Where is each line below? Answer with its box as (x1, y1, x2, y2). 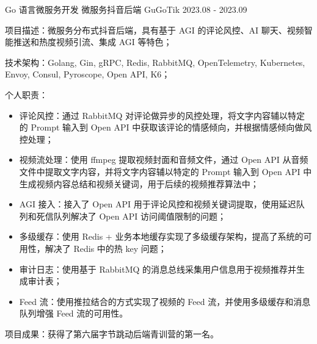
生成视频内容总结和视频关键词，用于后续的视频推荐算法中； (19, 177, 259, 190)
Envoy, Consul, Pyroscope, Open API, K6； (5, 68, 170, 81)
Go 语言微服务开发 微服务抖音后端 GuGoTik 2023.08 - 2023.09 (5, 3, 247, 15)
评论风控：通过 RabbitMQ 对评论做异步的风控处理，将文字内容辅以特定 (19, 109, 305, 121)
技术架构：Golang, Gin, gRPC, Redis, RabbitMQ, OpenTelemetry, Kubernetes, (5, 56, 305, 68)
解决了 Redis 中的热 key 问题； (45, 242, 167, 254)
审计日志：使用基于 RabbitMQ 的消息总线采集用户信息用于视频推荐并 (19, 262, 297, 275)
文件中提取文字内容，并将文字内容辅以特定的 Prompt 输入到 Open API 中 (19, 165, 312, 177)
